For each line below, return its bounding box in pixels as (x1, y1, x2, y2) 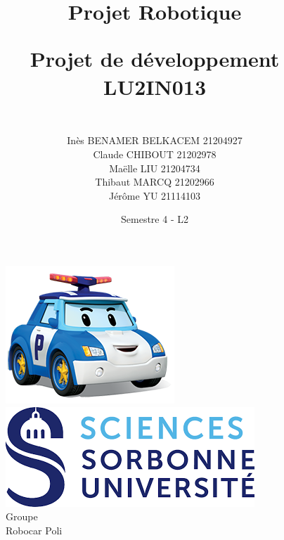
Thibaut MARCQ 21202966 (95, 174, 214, 189)
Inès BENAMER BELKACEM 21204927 (67, 133, 243, 148)
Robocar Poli (6, 522, 63, 537)
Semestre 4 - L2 (121, 212, 188, 226)
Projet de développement (30, 44, 280, 73)
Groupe (6, 509, 38, 524)
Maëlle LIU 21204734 (109, 160, 200, 175)
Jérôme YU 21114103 (108, 188, 201, 202)
